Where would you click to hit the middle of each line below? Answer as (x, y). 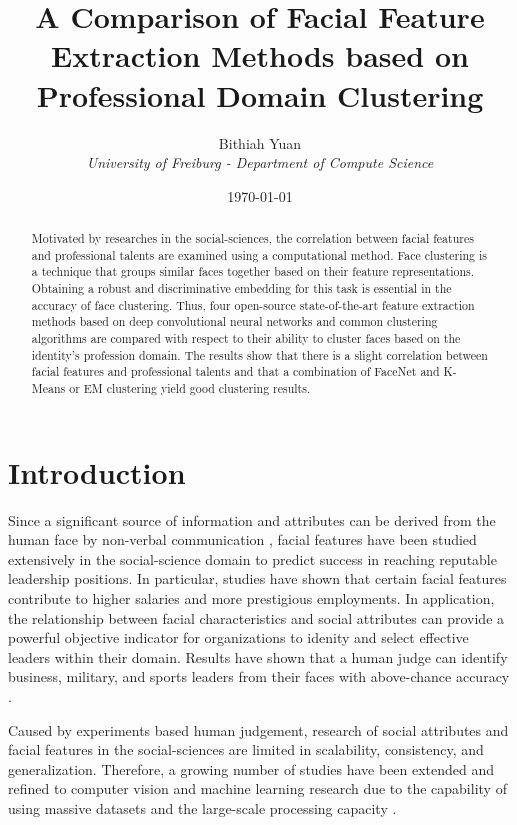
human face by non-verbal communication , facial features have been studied (242, 539)
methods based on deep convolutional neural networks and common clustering (234, 321)
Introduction (97, 471)
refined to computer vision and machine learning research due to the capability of (257, 788)
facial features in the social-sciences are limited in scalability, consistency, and (246, 749)
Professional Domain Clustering (260, 94)
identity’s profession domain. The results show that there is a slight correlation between (259, 354)
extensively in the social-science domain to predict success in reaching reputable (252, 558)
